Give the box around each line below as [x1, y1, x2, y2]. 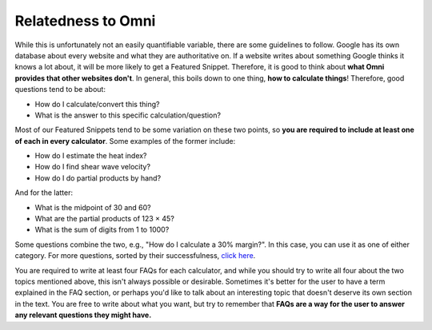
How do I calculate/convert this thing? [34, 99, 160, 109]
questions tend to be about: [14, 85, 106, 94]
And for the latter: [14, 188, 74, 197]
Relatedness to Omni [14, 12, 156, 30]
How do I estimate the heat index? [34, 151, 147, 161]
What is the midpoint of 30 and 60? [34, 202, 151, 212]
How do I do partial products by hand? [34, 173, 162, 183]
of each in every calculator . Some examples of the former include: [14, 136, 236, 145]
